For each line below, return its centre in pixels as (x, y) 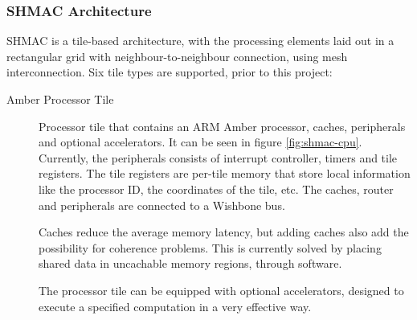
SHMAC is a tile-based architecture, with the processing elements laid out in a (200, 41)
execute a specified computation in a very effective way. (175, 306)
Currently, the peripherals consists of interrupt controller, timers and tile (218, 157)
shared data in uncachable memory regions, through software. (190, 263)
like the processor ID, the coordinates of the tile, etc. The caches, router (216, 189)
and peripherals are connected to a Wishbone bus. (162, 205)
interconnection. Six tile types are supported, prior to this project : (170, 72)
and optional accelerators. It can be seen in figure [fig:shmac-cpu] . (200, 142)
